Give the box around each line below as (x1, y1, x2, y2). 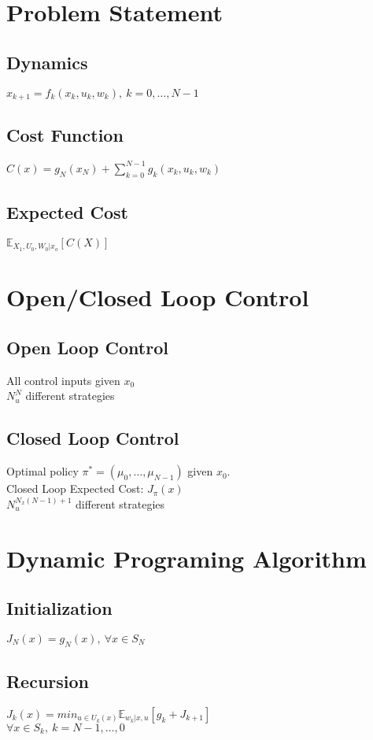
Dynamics (6, 50, 88, 74)
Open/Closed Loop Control (6, 281, 309, 313)
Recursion (6, 669, 90, 694)
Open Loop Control (6, 335, 168, 359)
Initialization (6, 596, 113, 620)
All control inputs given (6, 372, 120, 388)
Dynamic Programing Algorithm (6, 542, 367, 574)
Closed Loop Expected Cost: (6, 480, 144, 497)
